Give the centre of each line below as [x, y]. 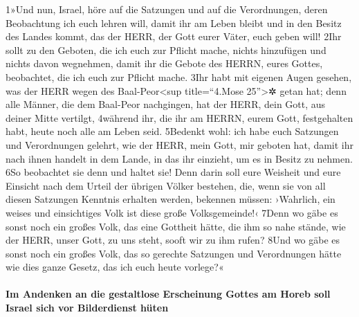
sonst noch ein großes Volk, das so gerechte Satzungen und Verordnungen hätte [174, 253]
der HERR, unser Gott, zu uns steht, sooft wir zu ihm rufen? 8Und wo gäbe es [173, 240]
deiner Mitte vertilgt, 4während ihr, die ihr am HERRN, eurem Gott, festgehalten [179, 117]
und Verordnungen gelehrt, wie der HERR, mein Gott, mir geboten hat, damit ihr [180, 144]
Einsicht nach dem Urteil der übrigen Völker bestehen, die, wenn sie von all [166, 185]
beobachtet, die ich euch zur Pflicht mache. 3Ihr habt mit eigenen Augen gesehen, [179, 76]
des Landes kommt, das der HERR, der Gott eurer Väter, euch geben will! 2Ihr [174, 36]
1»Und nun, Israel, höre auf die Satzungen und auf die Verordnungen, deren [167, 9]
